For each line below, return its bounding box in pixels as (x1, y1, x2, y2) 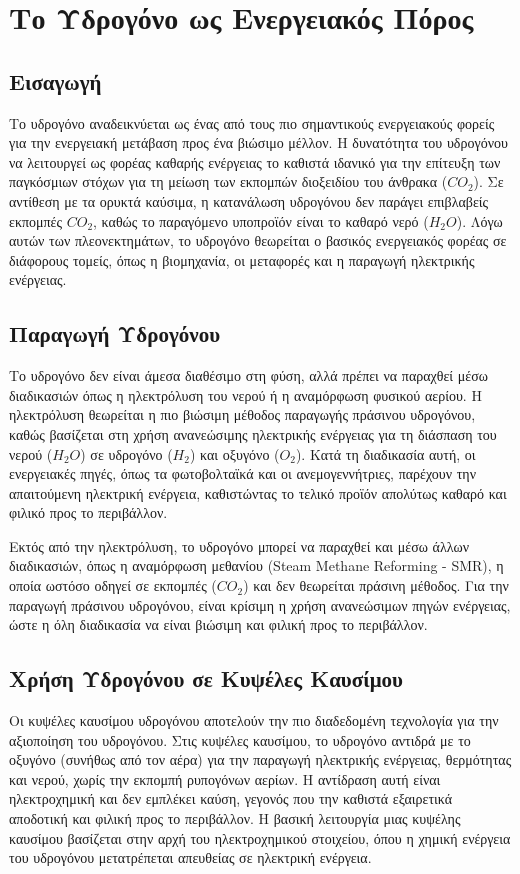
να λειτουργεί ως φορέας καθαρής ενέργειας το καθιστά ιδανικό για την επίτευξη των (9, 151, 501, 172)
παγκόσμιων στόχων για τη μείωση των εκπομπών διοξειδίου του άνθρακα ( (9, 171, 448, 192)
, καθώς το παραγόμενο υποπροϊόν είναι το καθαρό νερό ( (93, 210, 429, 231)
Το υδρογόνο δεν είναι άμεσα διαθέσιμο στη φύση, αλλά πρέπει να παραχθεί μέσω (9, 365, 488, 386)
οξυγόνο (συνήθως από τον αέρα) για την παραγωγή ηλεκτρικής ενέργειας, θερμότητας (9, 749, 512, 770)
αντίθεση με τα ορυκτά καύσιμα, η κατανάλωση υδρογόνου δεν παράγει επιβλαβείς (9, 190, 489, 211)
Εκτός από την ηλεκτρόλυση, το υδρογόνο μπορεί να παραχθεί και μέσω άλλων (9, 535, 470, 556)
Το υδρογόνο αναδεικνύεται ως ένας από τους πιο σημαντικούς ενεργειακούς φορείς (9, 112, 495, 133)
